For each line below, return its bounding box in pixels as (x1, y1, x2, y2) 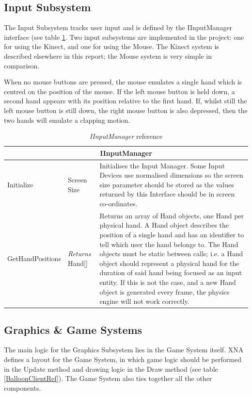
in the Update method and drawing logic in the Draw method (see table (4, 363, 218, 374)
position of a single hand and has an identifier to (99, 229, 244, 239)
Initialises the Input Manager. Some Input (99, 160, 225, 170)
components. (4, 382, 41, 393)
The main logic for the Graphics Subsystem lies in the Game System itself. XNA (4, 345, 244, 355)
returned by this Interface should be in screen (99, 189, 235, 199)
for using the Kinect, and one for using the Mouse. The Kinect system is (4, 41, 219, 51)
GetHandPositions (7, 253, 61, 263)
